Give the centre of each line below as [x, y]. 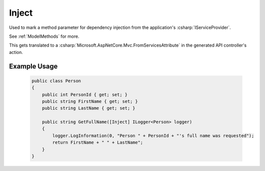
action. [16, 52]
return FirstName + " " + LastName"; [98, 143]
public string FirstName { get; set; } [90, 101]
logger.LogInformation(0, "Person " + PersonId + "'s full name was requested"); [153, 135]
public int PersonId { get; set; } [85, 95]
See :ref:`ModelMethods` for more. [44, 36]
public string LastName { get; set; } [89, 108]
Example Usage [33, 66]
